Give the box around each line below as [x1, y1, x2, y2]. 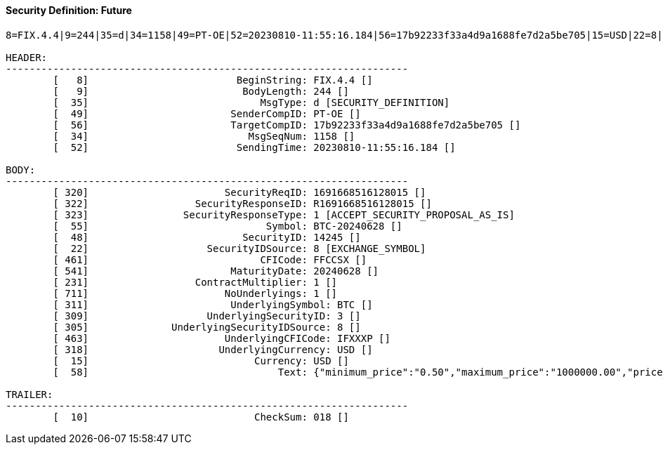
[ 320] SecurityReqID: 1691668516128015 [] [53, 186, 426, 198]
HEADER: [6, 51, 48, 63]
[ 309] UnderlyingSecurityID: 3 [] [53, 310, 361, 322]
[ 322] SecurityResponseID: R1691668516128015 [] [53, 197, 432, 209]
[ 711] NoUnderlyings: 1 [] [53, 287, 338, 299]
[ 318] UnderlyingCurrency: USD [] [53, 343, 373, 355]
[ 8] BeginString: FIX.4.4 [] [53, 74, 373, 86]
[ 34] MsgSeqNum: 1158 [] [53, 130, 355, 142]
